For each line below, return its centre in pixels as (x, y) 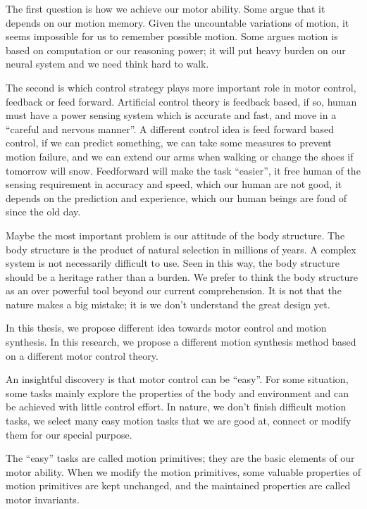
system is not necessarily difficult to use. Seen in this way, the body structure (173, 263)
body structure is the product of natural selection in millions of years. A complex (181, 249)
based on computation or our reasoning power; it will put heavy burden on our (176, 50)
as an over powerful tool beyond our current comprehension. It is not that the (174, 290)
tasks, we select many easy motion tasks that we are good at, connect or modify (179, 421)
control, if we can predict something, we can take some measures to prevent (169, 143)
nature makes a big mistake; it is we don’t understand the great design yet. (168, 304)
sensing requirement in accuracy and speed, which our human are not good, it (174, 184)
